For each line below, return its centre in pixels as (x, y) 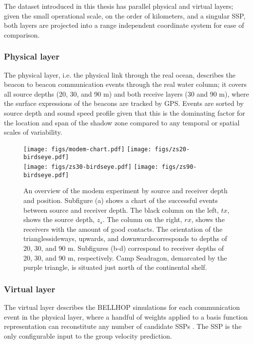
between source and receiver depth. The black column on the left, (121, 210)
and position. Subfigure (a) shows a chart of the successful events (121, 200)
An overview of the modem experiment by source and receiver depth (126, 191)
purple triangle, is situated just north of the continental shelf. (115, 267)
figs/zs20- (172, 149)
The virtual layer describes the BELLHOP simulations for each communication (122, 307)
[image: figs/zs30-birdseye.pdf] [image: (91, 167)
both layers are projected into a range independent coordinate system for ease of (124, 25)
